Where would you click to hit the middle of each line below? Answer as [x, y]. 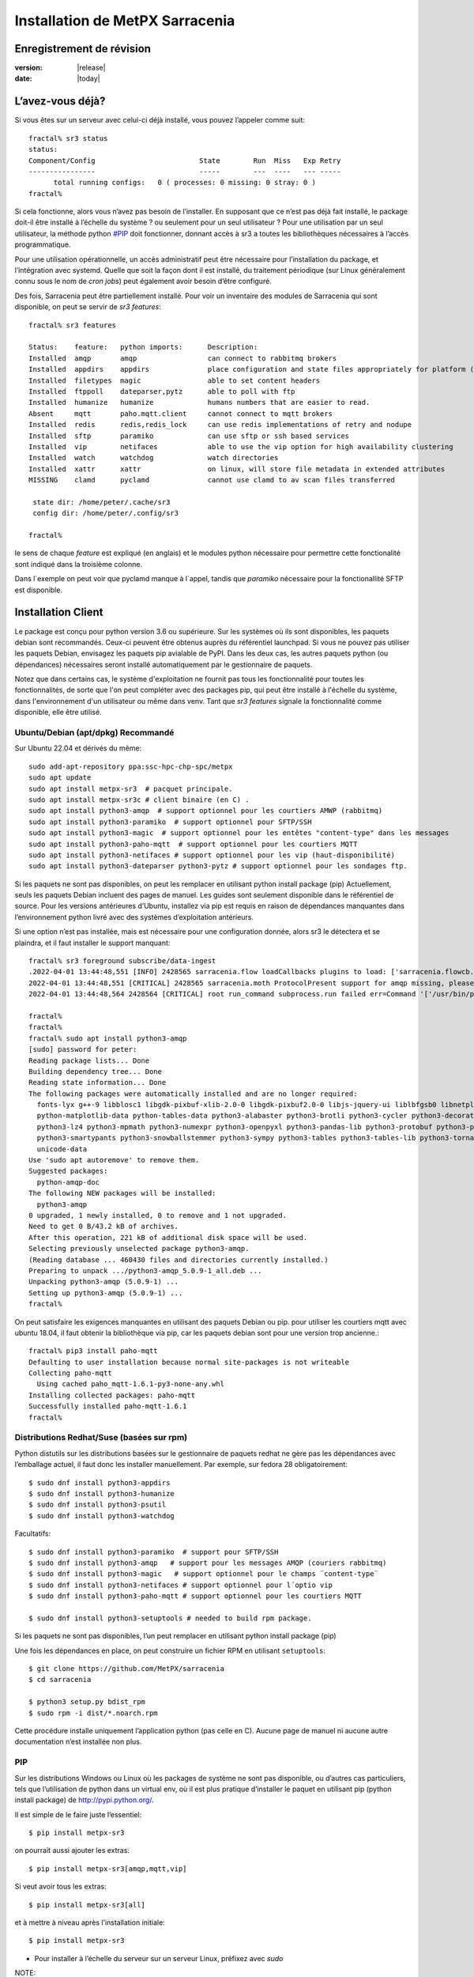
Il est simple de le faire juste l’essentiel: [78, 1814]
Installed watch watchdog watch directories [154, 458]
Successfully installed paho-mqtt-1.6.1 [108, 1406]
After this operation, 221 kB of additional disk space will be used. [168, 1237]
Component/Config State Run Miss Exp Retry [185, 161]
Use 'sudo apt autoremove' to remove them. [114, 1160]
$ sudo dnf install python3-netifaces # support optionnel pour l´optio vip [181, 1585]
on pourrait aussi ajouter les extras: [72, 1850]
